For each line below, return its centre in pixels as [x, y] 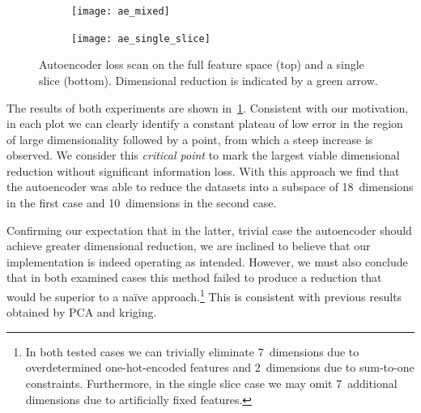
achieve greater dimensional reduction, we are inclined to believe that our [189, 246]
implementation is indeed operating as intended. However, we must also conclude [207, 261]
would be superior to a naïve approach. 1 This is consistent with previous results [204, 295]
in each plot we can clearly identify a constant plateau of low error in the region [205, 123]
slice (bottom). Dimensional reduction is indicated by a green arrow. [208, 80]
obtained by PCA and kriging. [82, 312]
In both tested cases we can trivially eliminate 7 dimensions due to [192, 351]
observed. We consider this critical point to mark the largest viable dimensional [203, 155]
